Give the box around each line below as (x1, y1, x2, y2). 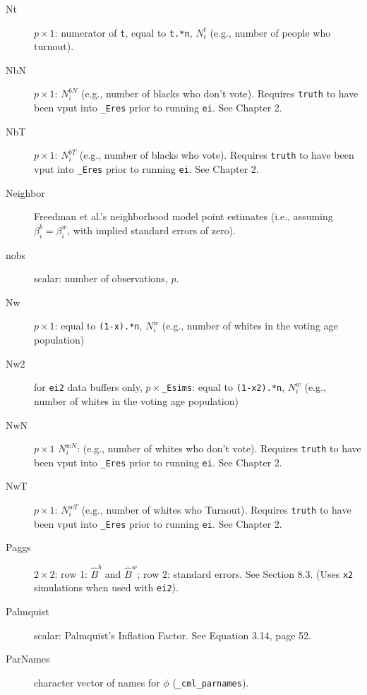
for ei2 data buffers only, (34, 380, 143, 394)
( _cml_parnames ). (172, 675, 249, 689)
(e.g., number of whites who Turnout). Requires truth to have (81, 502, 351, 517)
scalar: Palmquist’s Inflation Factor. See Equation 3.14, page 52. (34, 627, 311, 642)
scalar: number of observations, (34, 271, 168, 286)
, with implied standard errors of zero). (67, 222, 236, 237)
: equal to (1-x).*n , (54, 318, 143, 333)
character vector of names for (34, 675, 160, 689)
